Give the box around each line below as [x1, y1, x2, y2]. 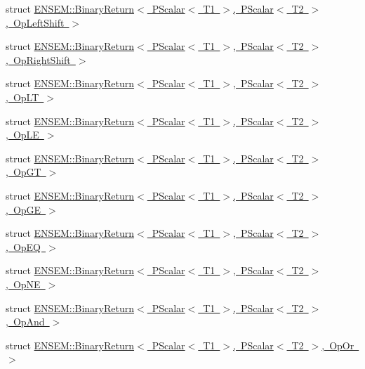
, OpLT [6, 89, 39, 104]
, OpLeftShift [6, 15, 65, 30]
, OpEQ [6, 239, 41, 254]
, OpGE [6, 202, 41, 216]
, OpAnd [6, 314, 45, 329]
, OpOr [321, 337, 354, 352]
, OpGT [6, 164, 41, 179]
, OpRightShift [6, 52, 71, 67]
